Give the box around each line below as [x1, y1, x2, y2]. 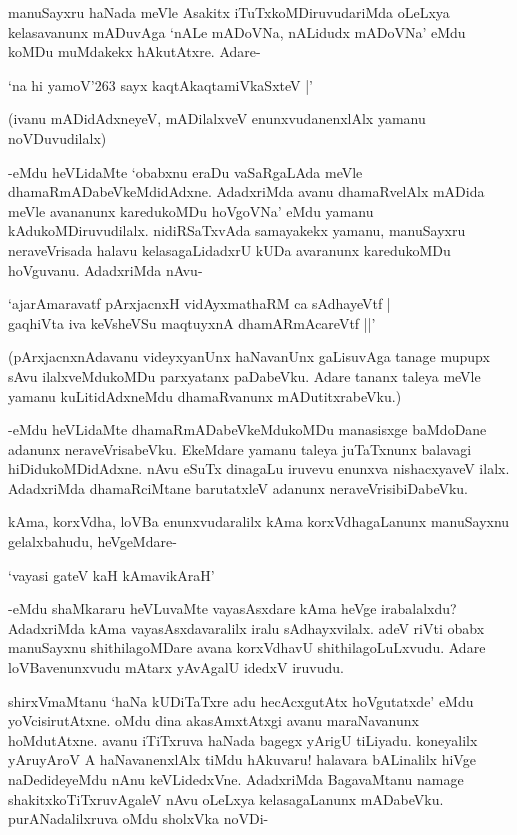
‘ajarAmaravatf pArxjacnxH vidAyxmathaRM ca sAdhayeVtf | [8, 293, 391, 314]
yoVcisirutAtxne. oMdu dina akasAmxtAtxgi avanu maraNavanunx [8, 710, 419, 731]
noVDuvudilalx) [8, 127, 107, 148]
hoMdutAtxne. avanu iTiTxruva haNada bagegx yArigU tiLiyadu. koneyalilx [8, 729, 478, 750]
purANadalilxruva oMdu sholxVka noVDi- [8, 808, 269, 829]
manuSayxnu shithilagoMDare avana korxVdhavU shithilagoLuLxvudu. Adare [8, 637, 486, 658]
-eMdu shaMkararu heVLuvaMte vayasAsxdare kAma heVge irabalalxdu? [8, 598, 457, 619]
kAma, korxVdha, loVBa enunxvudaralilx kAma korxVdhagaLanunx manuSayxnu [8, 511, 510, 532]
